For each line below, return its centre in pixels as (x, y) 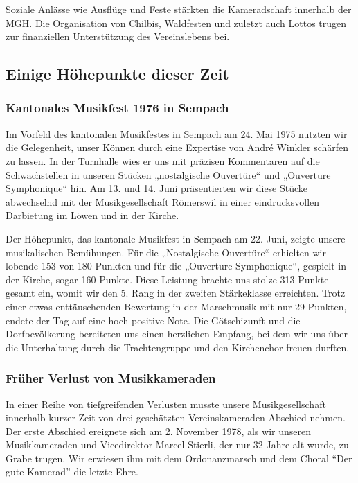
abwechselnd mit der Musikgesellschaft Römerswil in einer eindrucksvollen (163, 201)
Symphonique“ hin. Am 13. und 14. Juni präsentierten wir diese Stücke (157, 188)
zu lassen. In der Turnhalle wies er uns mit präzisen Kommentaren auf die (163, 160)
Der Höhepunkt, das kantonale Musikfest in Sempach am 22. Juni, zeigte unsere (176, 238)
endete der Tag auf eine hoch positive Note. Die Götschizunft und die (153, 320)
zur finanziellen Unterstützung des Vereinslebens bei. (118, 36)
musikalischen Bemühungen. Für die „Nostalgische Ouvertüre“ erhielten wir (166, 252)
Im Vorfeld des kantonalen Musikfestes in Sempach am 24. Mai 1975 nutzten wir (177, 133)
